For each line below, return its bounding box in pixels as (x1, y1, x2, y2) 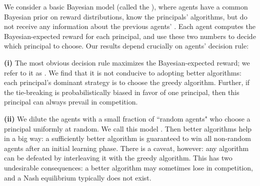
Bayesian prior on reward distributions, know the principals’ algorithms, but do (4, 11, 247, 21)
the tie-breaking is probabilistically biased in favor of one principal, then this (4, 86, 239, 97)
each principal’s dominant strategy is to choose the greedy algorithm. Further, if (4, 77, 250, 87)
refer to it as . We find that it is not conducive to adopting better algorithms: (4, 67, 241, 77)
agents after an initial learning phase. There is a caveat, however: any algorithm (4, 142, 249, 153)
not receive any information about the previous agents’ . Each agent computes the (4, 21, 255, 31)
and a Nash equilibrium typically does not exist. (4, 172, 151, 182)
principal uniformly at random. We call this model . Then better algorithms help (4, 123, 252, 133)
